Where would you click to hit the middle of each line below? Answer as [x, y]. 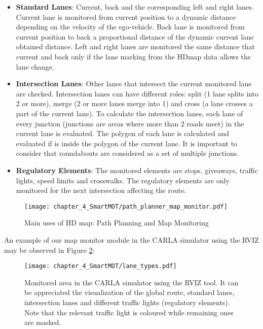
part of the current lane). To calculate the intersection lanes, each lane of [129, 113]
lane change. [35, 66]
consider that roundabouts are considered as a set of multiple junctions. [127, 153]
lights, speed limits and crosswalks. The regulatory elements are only [123, 180]
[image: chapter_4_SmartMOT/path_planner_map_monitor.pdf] [126, 206]
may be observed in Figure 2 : [49, 250]
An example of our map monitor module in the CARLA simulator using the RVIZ [131, 239]
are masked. [43, 322]
